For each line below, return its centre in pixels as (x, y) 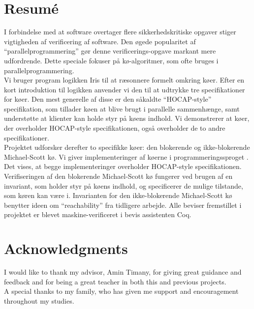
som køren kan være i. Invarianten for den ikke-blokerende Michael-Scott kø (118, 195)
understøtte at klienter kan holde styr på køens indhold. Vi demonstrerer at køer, (127, 118)
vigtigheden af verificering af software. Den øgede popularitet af (100, 41)
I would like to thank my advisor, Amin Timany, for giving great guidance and (123, 272)
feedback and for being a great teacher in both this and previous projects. (115, 281)
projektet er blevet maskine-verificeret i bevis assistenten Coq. (98, 214)
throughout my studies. (39, 300)
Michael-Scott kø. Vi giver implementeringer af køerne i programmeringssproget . (126, 156)
